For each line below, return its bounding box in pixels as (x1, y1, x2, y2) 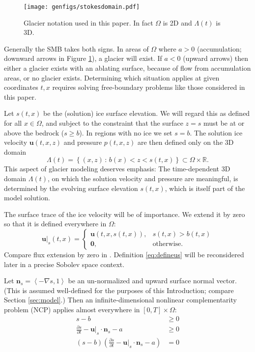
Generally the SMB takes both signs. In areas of (4, 43, 149, 54)
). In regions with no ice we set (79, 127, 172, 137)
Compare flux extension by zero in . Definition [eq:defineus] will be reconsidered (4, 249, 244, 259)
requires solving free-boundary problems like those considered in (52, 82, 245, 92)
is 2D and (163, 17, 192, 27)
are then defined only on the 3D (138, 137, 234, 147)
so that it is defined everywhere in (4, 218, 107, 229)
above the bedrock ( (4, 127, 64, 137)
